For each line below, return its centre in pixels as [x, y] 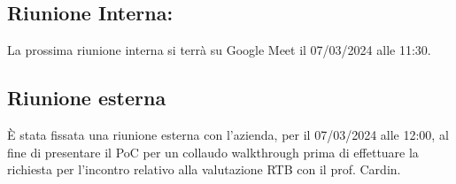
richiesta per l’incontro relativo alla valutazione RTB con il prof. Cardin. [204, 169]
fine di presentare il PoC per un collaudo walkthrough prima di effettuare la [213, 152]
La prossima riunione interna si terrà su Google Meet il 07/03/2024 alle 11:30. [219, 50]
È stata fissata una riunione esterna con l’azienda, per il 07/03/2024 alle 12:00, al [228, 134]
